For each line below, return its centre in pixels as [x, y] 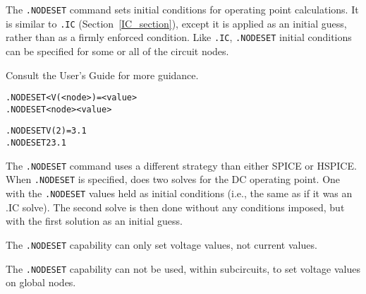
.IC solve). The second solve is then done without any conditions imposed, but [175, 207]
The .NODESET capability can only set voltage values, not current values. [161, 244]
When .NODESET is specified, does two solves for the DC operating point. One [173, 179]
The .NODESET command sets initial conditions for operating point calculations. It [182, 9]
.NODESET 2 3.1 [36, 143]
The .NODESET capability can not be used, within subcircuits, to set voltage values [183, 268]
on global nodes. [41, 282]
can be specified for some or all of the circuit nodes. [117, 51]
